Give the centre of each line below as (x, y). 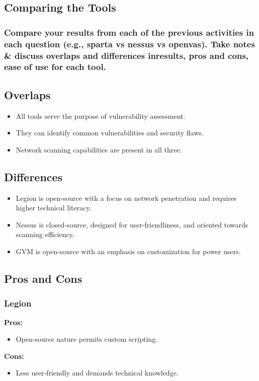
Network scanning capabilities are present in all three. (99, 149)
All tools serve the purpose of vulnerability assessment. (101, 116)
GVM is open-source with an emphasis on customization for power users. (128, 251)
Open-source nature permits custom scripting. (87, 339)
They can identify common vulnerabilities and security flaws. (110, 133)
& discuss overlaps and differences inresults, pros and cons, (126, 55)
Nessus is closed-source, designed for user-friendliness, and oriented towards (132, 224)
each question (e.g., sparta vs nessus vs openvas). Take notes (129, 44)
